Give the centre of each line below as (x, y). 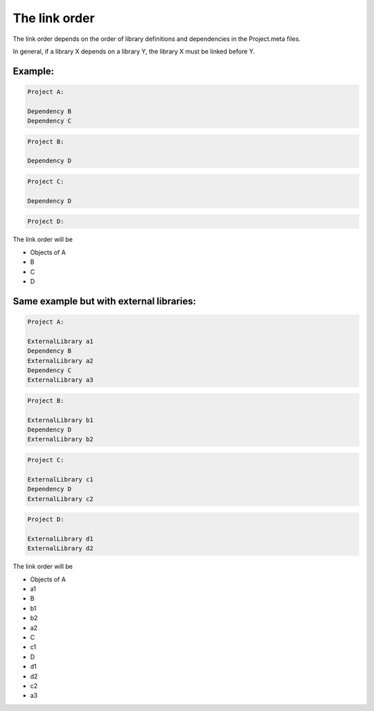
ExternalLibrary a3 (60, 380)
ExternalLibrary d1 (60, 538)
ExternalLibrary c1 (60, 479)
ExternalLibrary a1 (60, 341)
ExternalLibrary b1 (60, 420)
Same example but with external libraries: (105, 301)
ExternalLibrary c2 (60, 499)
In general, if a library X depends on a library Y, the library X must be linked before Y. (134, 51)
